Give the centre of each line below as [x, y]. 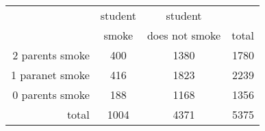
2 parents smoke [51, 55]
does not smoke [184, 35]
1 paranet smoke [50, 75]
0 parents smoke [51, 94]
